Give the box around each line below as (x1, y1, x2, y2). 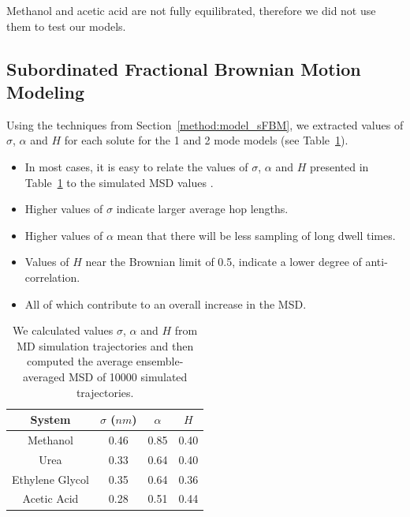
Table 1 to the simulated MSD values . (24, 174, 214, 190)
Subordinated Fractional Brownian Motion (6, 56, 361, 81)
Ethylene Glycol (12, 470, 89, 487)
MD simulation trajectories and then (17, 337, 194, 354)
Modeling (6, 79, 85, 103)
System (30, 411, 71, 428)
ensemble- (136, 353, 184, 369)
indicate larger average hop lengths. (116, 200, 289, 217)
